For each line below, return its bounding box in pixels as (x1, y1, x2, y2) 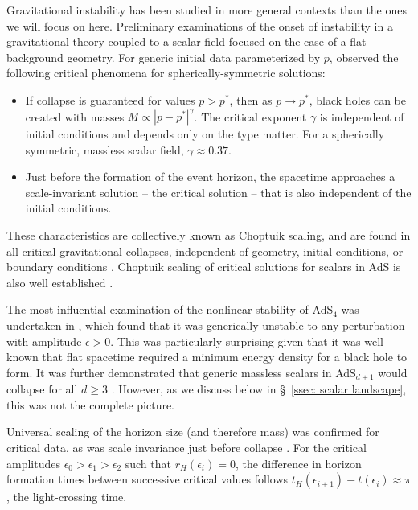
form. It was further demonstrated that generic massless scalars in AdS (6, 364, 356, 380)
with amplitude (6, 332, 82, 349)
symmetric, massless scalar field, (25, 141, 184, 158)
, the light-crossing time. (6, 488, 127, 505)
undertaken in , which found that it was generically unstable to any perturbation (6, 317, 405, 333)
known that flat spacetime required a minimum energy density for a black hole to (6, 348, 408, 365)
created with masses (25, 108, 125, 125)
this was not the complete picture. (6, 396, 175, 413)
